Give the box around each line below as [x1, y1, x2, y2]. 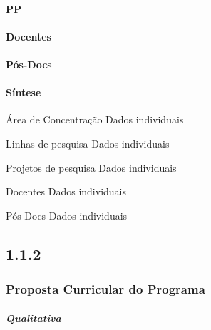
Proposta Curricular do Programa [6, 280, 205, 298]
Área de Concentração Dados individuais [6, 112, 184, 127]
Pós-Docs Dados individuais [6, 207, 128, 222]
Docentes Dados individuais [6, 184, 127, 199]
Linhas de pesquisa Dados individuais [6, 135, 170, 150]
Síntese [6, 85, 41, 100]
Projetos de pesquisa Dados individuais [6, 160, 177, 175]
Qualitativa [6, 310, 61, 325]
